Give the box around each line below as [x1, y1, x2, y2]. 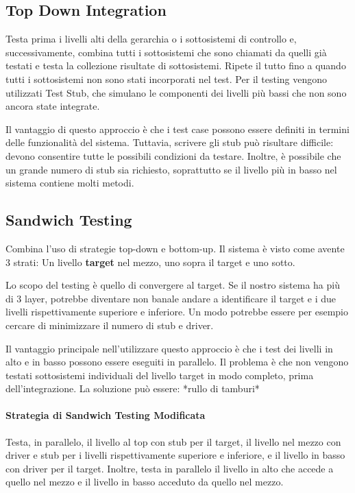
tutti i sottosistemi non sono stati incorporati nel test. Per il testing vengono [5, 71, 328, 86]
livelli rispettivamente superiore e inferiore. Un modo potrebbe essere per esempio [5, 304, 349, 319]
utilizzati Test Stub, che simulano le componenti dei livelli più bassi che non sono [5, 85, 347, 99]
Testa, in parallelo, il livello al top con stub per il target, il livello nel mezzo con [5, 434, 341, 448]
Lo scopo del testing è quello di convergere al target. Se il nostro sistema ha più [5, 278, 340, 292]
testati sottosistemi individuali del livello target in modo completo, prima [5, 368, 314, 382]
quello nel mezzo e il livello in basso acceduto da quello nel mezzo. [5, 474, 284, 489]
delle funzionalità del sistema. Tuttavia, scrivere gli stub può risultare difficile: [5, 135, 334, 149]
